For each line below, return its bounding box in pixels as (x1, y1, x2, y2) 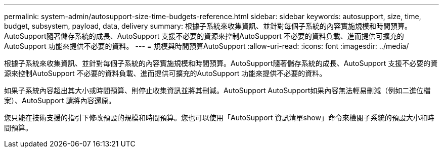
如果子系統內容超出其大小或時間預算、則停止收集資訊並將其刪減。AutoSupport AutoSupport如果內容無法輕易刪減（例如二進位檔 (4, 86, 431, 95)
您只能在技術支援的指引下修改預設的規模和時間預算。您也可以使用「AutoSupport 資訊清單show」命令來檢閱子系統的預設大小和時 (4, 113, 434, 122)
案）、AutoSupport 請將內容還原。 (4, 96, 116, 105)
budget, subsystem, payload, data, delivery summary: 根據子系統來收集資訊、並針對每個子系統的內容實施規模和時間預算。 (4, 22, 412, 30)
